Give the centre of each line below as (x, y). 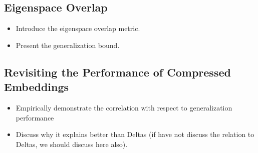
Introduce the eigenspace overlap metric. (78, 28)
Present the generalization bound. (68, 45)
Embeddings (37, 87)
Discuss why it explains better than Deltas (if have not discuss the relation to (135, 134)
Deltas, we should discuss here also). (72, 144)
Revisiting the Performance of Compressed (117, 72)
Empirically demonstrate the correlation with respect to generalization (124, 107)
